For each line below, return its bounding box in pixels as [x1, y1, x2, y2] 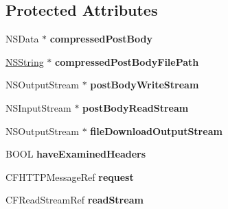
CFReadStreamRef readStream [5, 193, 144, 207]
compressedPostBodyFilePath [55, 54, 199, 69]
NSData [5, 32, 39, 46]
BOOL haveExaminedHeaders [5, 147, 146, 161]
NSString [5, 54, 44, 69]
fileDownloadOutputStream [90, 123, 223, 138]
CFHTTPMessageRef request [5, 169, 134, 184]
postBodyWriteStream [90, 77, 199, 92]
